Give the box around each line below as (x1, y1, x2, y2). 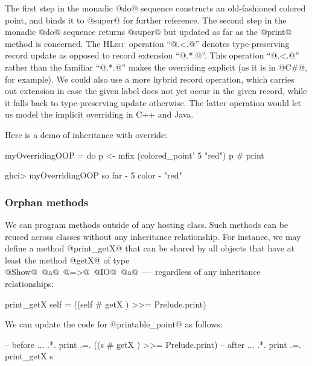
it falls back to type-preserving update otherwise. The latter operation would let (5, 96, 302, 109)
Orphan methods (5, 194, 89, 209)
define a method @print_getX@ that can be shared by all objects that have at (5, 242, 295, 254)
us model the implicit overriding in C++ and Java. (5, 108, 194, 121)
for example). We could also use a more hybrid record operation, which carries (5, 72, 294, 85)
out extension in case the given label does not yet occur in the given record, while (5, 84, 307, 97)
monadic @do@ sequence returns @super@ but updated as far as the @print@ (5, 25, 292, 38)
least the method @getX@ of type (5, 253, 130, 266)
